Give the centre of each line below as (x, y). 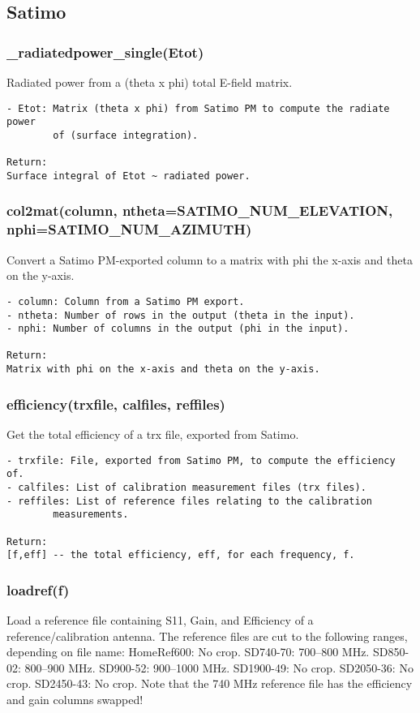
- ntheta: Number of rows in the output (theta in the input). (181, 315)
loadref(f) (38, 589)
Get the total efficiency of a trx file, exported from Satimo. (153, 434)
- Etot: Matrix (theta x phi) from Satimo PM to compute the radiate (198, 108)
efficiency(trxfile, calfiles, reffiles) (116, 404)
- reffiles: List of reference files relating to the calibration (190, 501)
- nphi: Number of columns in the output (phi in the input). (178, 329)
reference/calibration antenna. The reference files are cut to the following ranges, (207, 636)
